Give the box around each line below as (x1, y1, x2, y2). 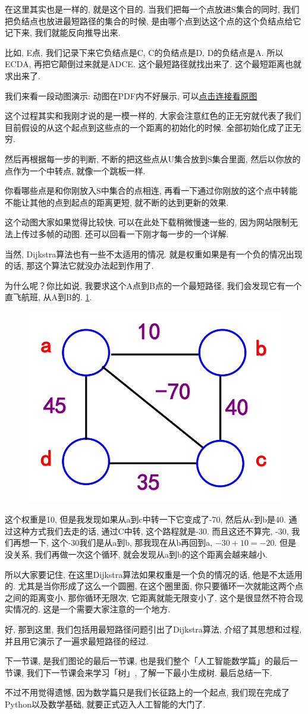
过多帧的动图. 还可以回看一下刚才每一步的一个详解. (29, 227, 229, 240)
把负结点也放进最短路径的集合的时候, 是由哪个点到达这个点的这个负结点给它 (5, 14, 301, 27)
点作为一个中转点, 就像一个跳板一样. (5, 164, 146, 177)
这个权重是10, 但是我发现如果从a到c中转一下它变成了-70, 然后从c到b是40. (5, 513, 286, 526)
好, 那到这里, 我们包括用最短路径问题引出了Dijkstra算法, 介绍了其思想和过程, (5, 622, 302, 635)
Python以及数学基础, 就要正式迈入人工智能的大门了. (5, 697, 206, 710)
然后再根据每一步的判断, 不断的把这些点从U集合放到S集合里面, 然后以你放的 (5, 152, 301, 165)
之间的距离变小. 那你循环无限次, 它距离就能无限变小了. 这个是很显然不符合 (5, 591, 295, 603)
